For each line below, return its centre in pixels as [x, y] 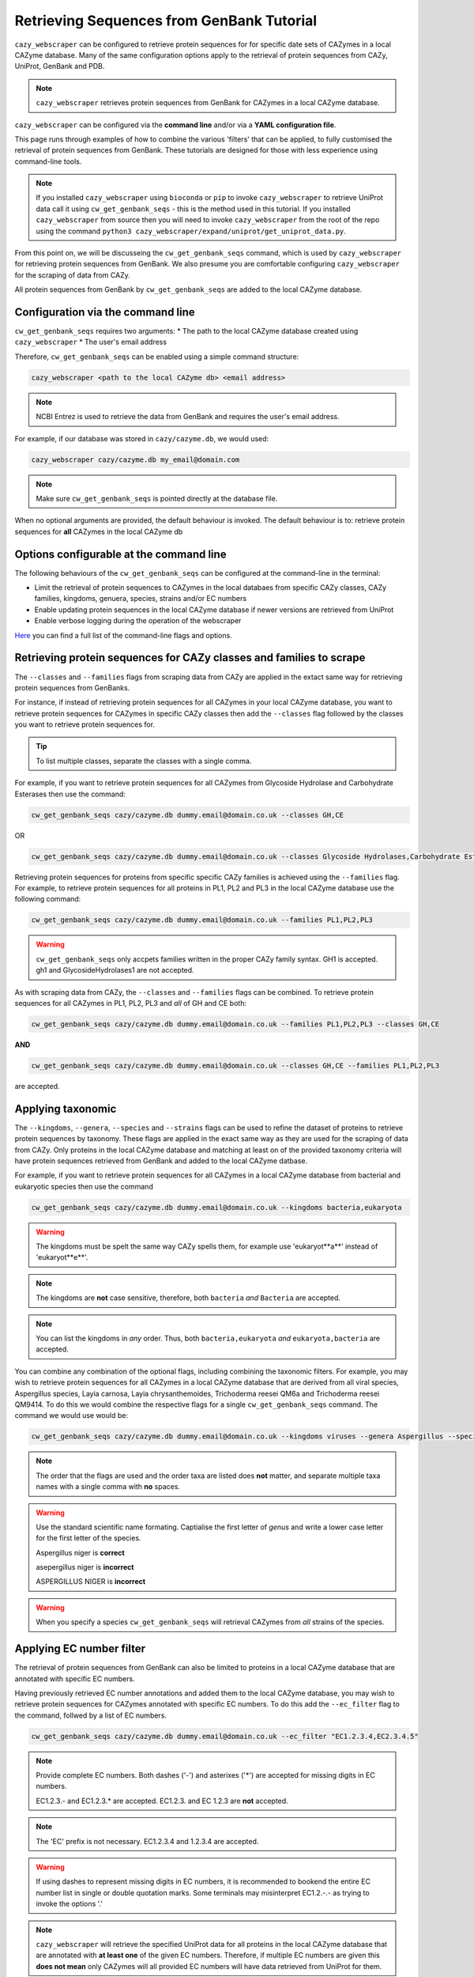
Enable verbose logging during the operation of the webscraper [138, 621]
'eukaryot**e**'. [62, 1257]
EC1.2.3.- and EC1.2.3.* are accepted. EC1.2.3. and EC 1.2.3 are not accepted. [162, 1801]
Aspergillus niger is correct [81, 1552]
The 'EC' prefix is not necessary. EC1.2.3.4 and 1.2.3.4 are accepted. [147, 1841]
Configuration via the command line [105, 312]
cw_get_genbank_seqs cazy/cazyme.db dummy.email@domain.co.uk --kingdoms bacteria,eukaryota [216, 1207]
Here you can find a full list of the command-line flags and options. [123, 635]
